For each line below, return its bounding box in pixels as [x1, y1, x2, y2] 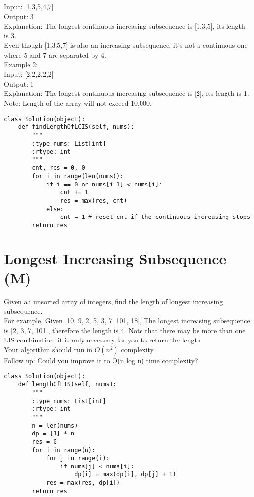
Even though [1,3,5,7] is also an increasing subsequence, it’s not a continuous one [4, 40, 248, 50]
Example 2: [4, 59, 38, 69]
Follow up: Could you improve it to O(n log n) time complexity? [4, 355, 198, 365]
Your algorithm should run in [4, 344, 92, 354]
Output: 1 [4, 78, 34, 89]
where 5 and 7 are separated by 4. [4, 49, 106, 60]
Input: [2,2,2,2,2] [4, 69, 54, 79]
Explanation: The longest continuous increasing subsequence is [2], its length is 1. [4, 88, 249, 98]
